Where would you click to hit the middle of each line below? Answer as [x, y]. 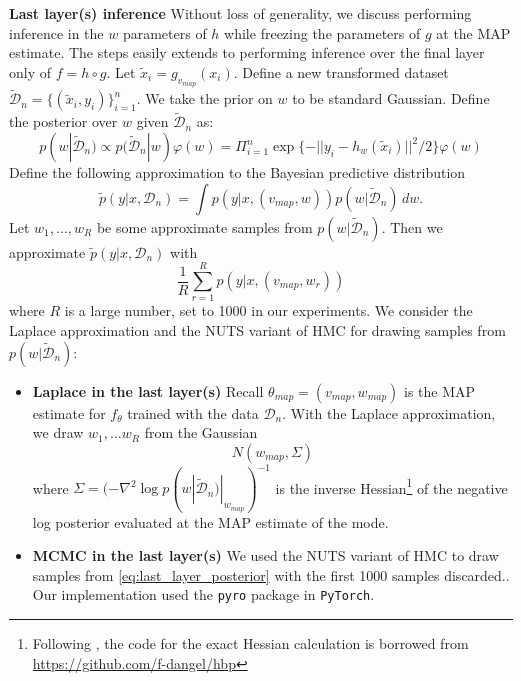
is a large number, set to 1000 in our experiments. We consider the [268, 310]
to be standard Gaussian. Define [391, 98]
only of [30, 71]
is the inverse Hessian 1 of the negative [391, 486]
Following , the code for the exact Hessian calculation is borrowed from [250, 643]
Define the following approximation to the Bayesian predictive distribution [237, 172]
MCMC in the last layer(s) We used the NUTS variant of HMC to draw [265, 555]
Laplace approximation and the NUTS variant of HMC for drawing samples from [257, 329]
